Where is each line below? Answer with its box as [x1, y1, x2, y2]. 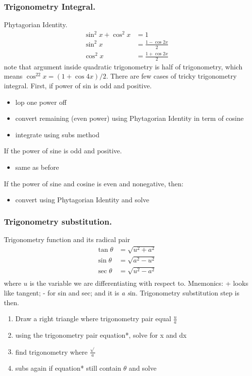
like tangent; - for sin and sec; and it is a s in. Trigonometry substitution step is [4, 288, 239, 297]
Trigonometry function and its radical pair [4, 234, 130, 245]
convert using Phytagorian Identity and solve [15, 195, 150, 205]
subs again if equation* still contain [15, 363, 121, 373]
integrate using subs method [15, 129, 100, 139]
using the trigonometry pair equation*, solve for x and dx [15, 330, 187, 340]
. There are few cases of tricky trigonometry [106, 71, 237, 81]
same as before [15, 162, 59, 172]
